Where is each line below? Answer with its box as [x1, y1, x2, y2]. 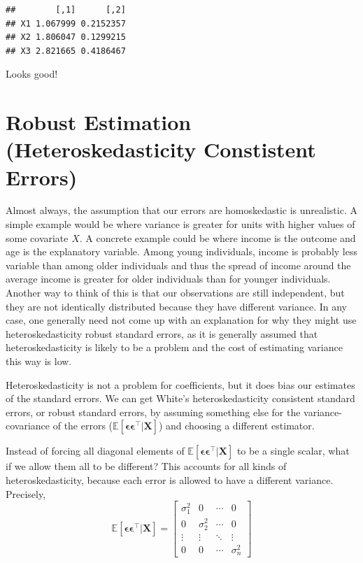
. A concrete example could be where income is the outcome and [79, 230, 356, 245]
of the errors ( [52, 418, 113, 433]
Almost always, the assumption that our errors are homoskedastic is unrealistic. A [6, 203, 357, 218]
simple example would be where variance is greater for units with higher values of [6, 217, 355, 231]
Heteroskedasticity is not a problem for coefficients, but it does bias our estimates [6, 377, 355, 392]
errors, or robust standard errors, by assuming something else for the [6, 404, 301, 419]
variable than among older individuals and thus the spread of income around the [6, 257, 351, 272]
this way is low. [6, 354, 72, 368]
